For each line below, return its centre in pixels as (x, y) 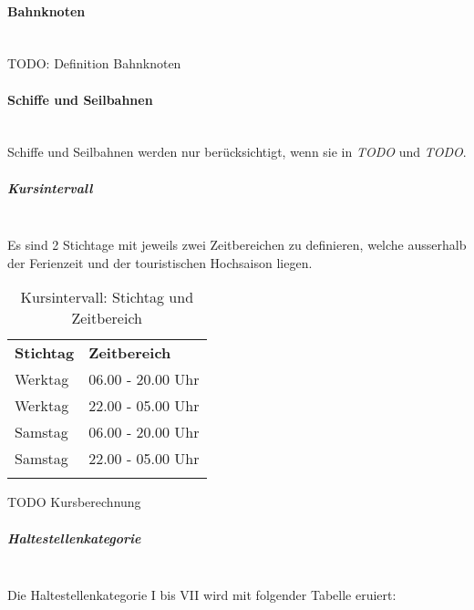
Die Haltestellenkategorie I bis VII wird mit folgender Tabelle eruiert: (202, 595)
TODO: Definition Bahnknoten (94, 63)
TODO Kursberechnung (74, 502)
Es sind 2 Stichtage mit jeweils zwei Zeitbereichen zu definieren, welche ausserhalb (237, 245)
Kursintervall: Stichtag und (107, 297)
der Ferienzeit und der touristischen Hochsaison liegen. (160, 262)
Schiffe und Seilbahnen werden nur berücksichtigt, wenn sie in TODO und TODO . (237, 152)
